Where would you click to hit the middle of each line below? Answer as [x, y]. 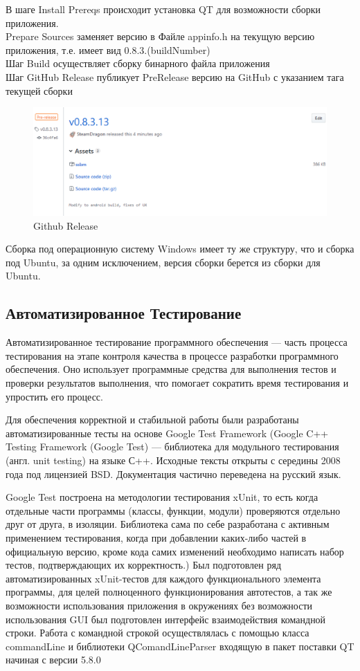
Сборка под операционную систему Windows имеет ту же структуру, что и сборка [180, 249]
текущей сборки [39, 90]
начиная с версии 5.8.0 [53, 660]
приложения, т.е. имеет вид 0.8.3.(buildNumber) [108, 49]
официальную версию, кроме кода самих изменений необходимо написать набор [175, 551]
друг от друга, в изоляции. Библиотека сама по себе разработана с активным [168, 524]
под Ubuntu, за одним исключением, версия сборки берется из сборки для [163, 262]
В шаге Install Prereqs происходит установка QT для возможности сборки [163, 9]
